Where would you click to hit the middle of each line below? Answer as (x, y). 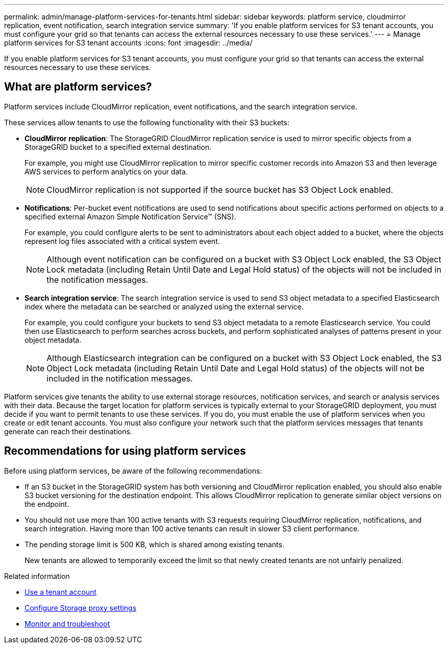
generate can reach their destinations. (68, 431)
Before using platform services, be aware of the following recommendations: (133, 471)
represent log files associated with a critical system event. (122, 241)
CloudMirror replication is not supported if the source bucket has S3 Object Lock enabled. (220, 189)
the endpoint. (47, 504)
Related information (37, 576)
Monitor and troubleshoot (67, 623)
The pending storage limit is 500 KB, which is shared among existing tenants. (154, 544)
